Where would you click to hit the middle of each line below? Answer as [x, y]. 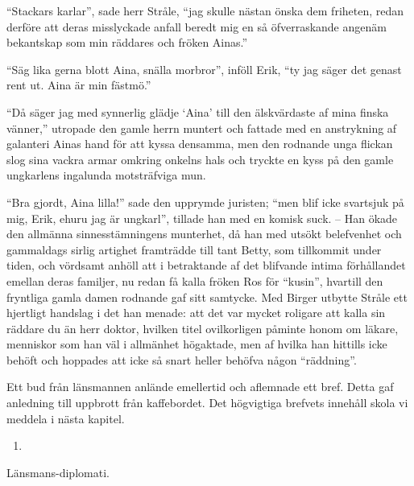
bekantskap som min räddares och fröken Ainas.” [127, 42]
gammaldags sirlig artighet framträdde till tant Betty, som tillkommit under [194, 249]
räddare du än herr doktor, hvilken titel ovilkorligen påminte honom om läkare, [203, 328]
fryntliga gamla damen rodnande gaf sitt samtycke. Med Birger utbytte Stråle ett [207, 297]
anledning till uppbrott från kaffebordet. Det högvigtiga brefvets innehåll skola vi [207, 403]
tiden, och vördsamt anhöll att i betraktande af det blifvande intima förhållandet [206, 265]
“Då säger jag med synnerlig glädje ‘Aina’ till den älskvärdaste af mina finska [198, 111]
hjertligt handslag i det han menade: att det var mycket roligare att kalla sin [196, 313]
